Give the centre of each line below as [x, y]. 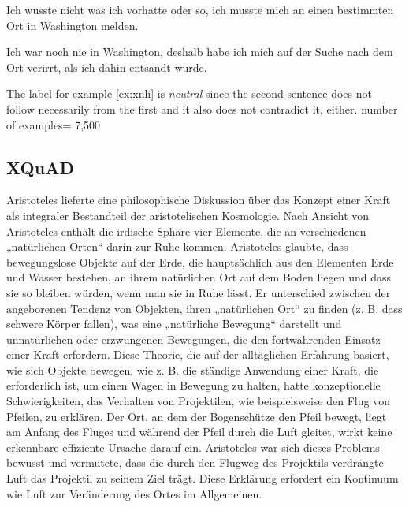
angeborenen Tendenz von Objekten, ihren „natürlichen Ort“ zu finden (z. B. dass [204, 308]
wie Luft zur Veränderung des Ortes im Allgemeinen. [134, 493]
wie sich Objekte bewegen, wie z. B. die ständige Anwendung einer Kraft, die [193, 369]
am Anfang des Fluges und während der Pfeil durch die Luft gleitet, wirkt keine [199, 432]
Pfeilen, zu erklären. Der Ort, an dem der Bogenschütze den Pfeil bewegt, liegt [197, 416]
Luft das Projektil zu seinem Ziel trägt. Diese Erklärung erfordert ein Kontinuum [203, 478]
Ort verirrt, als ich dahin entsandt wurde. [107, 67]
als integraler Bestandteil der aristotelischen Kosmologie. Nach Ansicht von [188, 215]
